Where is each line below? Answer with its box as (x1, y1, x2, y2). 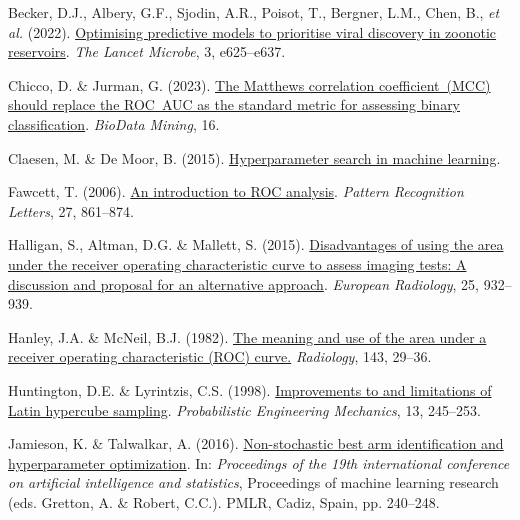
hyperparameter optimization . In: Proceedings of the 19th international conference (8, 452, 510, 473)
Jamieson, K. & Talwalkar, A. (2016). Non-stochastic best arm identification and (8, 433, 504, 454)
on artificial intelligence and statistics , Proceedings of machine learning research (8, 472, 499, 493)
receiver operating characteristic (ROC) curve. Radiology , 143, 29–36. (8, 346, 432, 367)
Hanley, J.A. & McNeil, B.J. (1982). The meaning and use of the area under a (8, 326, 487, 347)
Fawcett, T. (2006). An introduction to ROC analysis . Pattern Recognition (8, 181, 464, 202)
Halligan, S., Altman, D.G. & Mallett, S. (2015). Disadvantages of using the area (8, 234, 504, 255)
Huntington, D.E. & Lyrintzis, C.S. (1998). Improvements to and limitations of (8, 379, 492, 400)
